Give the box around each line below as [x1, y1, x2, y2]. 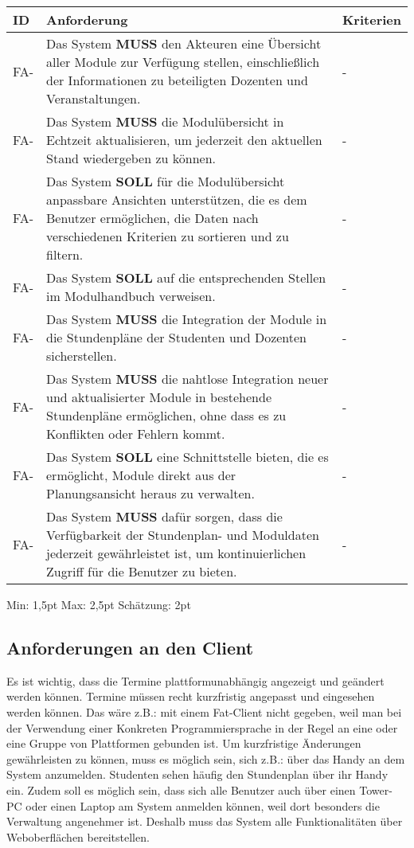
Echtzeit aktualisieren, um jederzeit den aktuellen [46, 131, 322, 149]
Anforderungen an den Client [6, 635, 254, 659]
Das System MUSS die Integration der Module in [46, 310, 327, 328]
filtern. [46, 245, 84, 264]
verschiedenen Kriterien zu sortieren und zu [46, 227, 289, 245]
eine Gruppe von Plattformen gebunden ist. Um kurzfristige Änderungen [6, 735, 361, 752]
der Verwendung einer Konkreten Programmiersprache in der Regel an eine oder [6, 719, 398, 736]
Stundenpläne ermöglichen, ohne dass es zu [46, 406, 287, 424]
